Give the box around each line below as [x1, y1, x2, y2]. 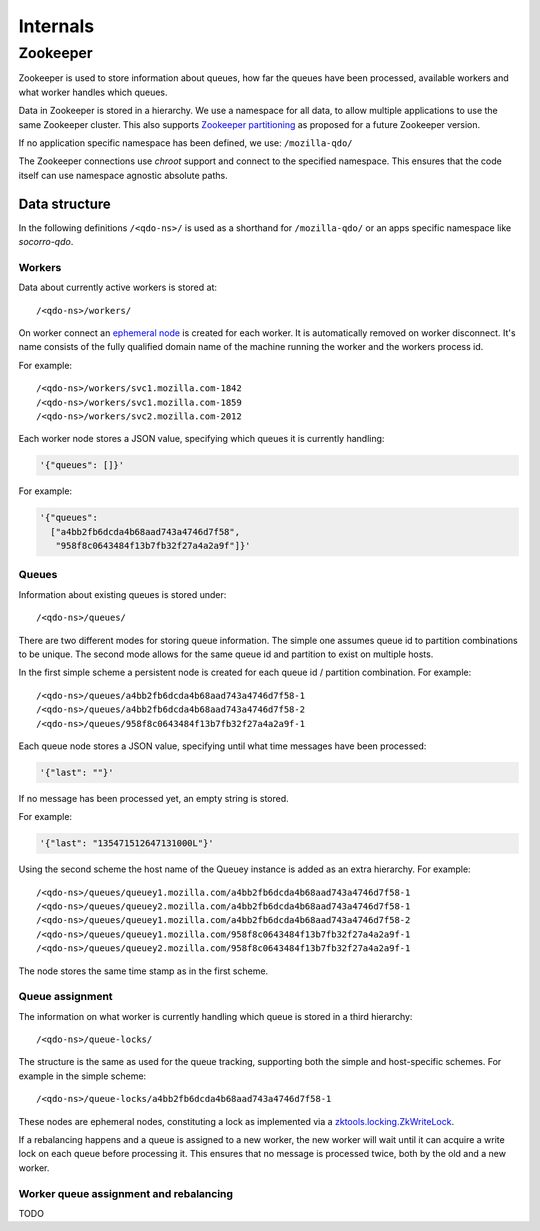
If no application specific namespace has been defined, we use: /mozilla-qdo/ [18, 136, 354, 149]
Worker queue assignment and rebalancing [18, 1186, 234, 1200]
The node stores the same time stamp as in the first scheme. [18, 965, 269, 977]
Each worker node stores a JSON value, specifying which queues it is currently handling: [18, 433, 385, 445]
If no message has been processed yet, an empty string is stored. [18, 792, 289, 804]
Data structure [18, 195, 112, 212]
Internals [18, 15, 95, 37]
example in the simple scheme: [18, 1070, 147, 1082]
